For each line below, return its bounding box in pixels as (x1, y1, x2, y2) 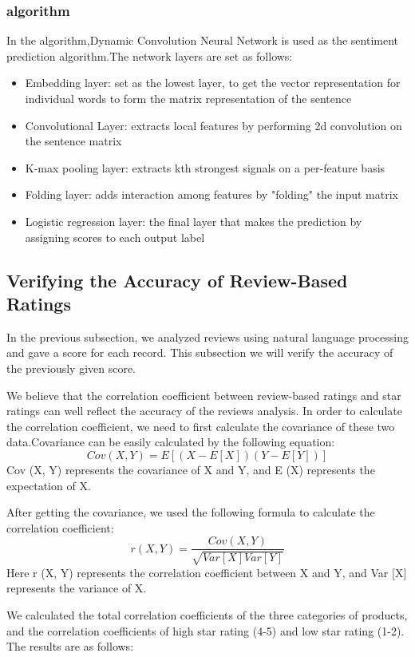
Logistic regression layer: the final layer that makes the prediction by (25, 212, 362, 229)
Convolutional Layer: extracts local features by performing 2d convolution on (25, 117, 402, 133)
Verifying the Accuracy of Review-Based (6, 267, 348, 292)
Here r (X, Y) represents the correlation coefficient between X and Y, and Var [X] (6, 564, 407, 580)
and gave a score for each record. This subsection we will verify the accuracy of (6, 344, 393, 361)
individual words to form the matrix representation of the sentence (25, 90, 352, 106)
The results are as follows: (6, 638, 134, 655)
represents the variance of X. (6, 580, 147, 596)
